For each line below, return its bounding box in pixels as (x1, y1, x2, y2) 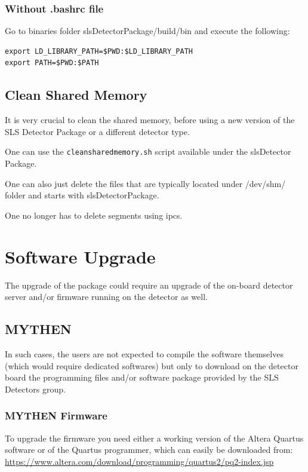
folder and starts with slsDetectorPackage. (5, 189, 159, 201)
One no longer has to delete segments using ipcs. (5, 209, 183, 221)
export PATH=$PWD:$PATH (5, 59, 99, 68)
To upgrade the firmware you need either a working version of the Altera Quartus (5, 431, 304, 444)
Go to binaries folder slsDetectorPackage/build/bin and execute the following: (5, 24, 290, 37)
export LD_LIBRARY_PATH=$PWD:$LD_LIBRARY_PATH (5, 47, 193, 56)
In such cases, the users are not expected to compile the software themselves (5, 347, 284, 360)
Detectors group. (5, 382, 66, 395)
